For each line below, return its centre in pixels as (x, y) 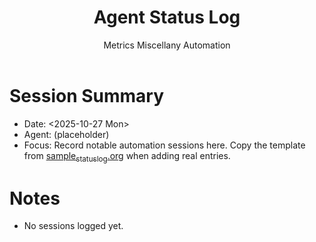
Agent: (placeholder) (66, 134)
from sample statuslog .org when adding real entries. (127, 156)
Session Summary (87, 95)
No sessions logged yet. (73, 226)
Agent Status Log (167, 17)
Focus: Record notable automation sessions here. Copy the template (164, 145)
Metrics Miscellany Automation (167, 45)
